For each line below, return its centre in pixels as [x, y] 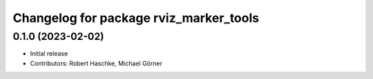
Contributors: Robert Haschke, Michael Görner [96, 63]
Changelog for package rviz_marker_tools [136, 18]
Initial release [49, 54]
